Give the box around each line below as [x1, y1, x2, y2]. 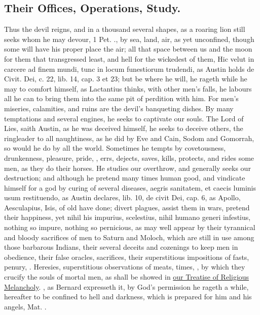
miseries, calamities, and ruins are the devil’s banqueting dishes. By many [4, 103, 234, 113]
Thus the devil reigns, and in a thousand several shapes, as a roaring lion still [4, 24, 245, 34]
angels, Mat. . [4, 301, 47, 311]
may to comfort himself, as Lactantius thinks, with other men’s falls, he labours [4, 83, 252, 94]
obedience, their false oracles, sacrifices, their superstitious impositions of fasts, [4, 251, 249, 262]
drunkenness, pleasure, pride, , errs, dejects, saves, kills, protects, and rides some [4, 152, 254, 163]
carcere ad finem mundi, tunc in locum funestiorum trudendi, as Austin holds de [4, 63, 254, 74]
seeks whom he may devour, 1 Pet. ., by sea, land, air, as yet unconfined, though [4, 33, 254, 44]
